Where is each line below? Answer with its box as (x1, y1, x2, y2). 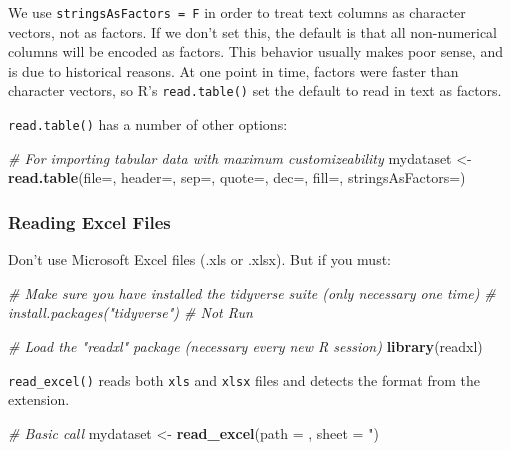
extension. (8, 389, 70, 410)
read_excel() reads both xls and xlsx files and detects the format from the (8, 369, 480, 390)
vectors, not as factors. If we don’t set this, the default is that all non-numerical (8, 21, 498, 42)
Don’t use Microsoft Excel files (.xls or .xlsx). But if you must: (8, 249, 392, 270)
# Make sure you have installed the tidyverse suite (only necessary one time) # (8, 282, 496, 303)
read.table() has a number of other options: (8, 114, 288, 135)
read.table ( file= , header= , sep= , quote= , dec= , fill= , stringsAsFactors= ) (8, 167, 466, 188)
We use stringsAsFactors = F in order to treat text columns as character (8, 2, 466, 22)
